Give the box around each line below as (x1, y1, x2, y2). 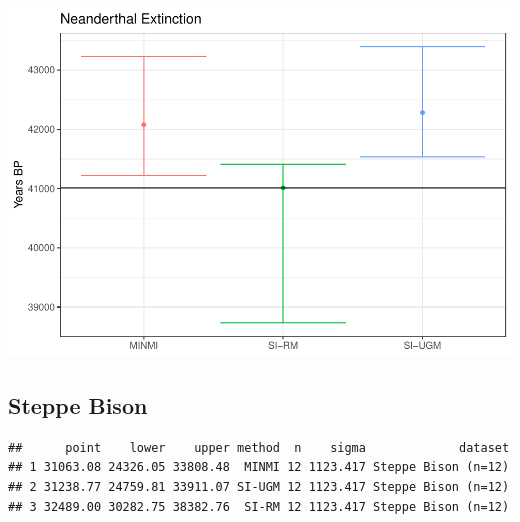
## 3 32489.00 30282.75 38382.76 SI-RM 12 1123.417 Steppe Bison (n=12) (8, 499, 510, 514)
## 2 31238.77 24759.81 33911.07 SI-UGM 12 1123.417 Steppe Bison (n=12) (8, 479, 510, 494)
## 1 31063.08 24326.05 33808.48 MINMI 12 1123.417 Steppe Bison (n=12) (8, 460, 510, 475)
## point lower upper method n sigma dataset (8, 440, 510, 455)
